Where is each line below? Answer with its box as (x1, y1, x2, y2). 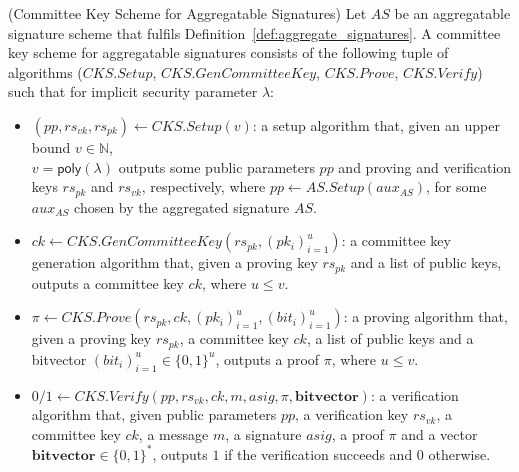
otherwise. (428, 443, 491, 464)
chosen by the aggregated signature (74, 196, 290, 217)
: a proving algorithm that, (343, 306, 508, 327)
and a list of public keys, (350, 252, 502, 273)
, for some (426, 176, 487, 197)
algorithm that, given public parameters (31, 404, 277, 425)
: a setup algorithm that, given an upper (252, 114, 500, 135)
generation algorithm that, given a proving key (31, 252, 318, 273)
